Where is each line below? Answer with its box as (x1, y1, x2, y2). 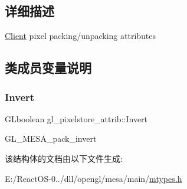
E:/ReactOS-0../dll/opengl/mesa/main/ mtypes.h (5, 172, 182, 184)
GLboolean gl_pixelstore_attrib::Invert (5, 112, 148, 125)
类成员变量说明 (5, 58, 91, 77)
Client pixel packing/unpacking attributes (5, 30, 156, 42)
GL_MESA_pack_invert (5, 132, 97, 145)
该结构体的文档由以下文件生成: (5, 152, 123, 164)
